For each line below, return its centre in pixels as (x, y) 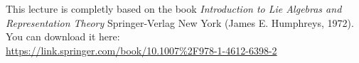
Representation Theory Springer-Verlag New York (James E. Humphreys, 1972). (180, 22)
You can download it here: (63, 36)
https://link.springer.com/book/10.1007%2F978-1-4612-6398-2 (141, 50)
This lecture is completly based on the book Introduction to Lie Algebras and (174, 8)
